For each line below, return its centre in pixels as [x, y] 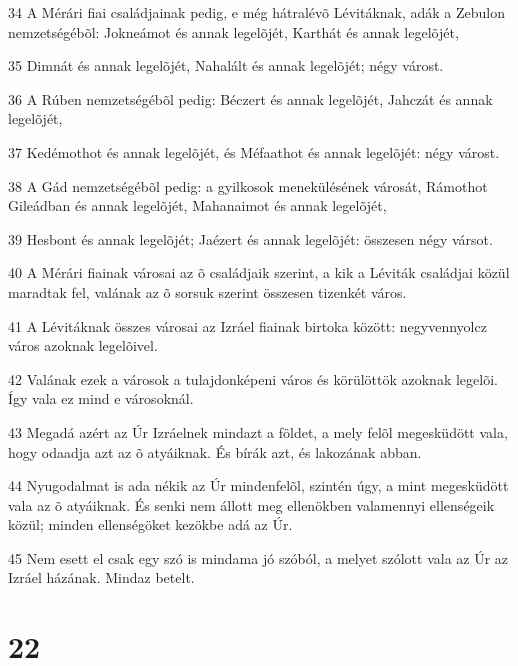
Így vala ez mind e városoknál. [101, 398]
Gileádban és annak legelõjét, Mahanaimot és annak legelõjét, [197, 205]
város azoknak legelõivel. [83, 345]
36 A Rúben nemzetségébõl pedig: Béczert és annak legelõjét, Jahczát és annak [250, 98]
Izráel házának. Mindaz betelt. [101, 577]
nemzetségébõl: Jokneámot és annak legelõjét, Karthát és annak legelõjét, [233, 31]
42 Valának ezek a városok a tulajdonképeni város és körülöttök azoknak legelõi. [253, 378]
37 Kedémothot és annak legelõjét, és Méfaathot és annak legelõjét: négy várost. [254, 151]
